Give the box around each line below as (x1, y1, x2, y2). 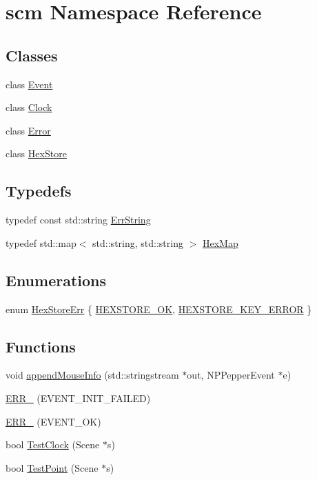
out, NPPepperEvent (187, 368, 275, 382)
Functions (6, 335, 76, 357)
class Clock (6, 100, 52, 114)
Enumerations (6, 269, 107, 290)
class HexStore (6, 146, 67, 161)
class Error (6, 123, 51, 137)
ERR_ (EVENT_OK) (6, 414, 101, 428)
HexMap (202, 235, 238, 250)
